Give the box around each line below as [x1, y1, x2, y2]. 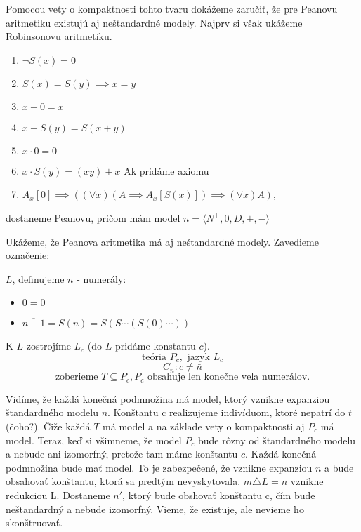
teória [141, 352, 166, 362]
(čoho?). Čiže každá [6, 419, 91, 434]
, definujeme [12, 271, 65, 286]
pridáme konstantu [114, 338, 196, 353]
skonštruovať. [6, 515, 63, 530]
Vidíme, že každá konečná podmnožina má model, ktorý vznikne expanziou [6, 391, 330, 406]
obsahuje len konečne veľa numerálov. [147, 372, 310, 383]
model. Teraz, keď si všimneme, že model [6, 432, 182, 447]
